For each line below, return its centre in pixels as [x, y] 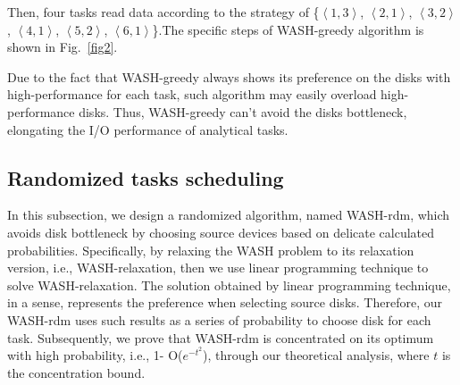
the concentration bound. [76, 372]
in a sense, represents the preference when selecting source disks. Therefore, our [225, 302]
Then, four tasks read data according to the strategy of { [163, 12]
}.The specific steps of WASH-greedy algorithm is [288, 29]
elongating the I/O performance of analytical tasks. [148, 129]
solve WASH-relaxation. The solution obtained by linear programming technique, [229, 285]
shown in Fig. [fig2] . [63, 47]
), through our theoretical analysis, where [316, 355]
